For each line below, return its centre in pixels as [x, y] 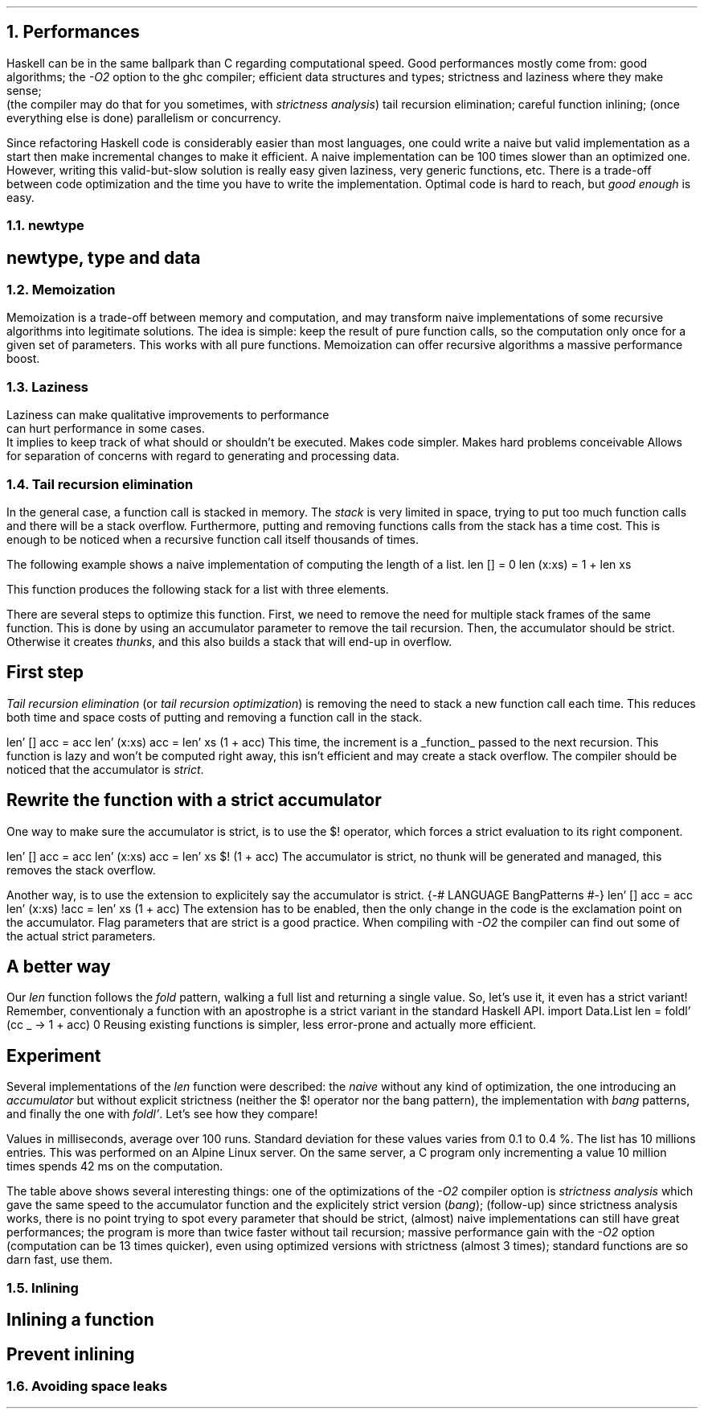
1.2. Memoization [61, 290]
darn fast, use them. [59, 1260]
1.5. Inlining [43, 1287]
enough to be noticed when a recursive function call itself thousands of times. [213, 539]
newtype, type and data [104, 257]
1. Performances [73, 32]
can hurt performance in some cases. [106, 429]
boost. [23, 359]
